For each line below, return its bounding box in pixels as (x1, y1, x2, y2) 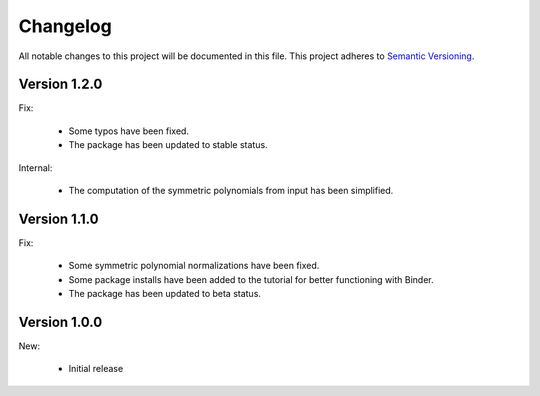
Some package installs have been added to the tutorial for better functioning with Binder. (68, 273, 434, 285)
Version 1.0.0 (18, 313, 103, 330)
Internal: (18, 161, 53, 174)
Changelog (18, 15, 112, 37)
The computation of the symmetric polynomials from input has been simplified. (68, 185, 394, 197)
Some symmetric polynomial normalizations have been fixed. (68, 260, 320, 272)
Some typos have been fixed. (68, 125, 190, 137)
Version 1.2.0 (18, 76, 103, 93)
